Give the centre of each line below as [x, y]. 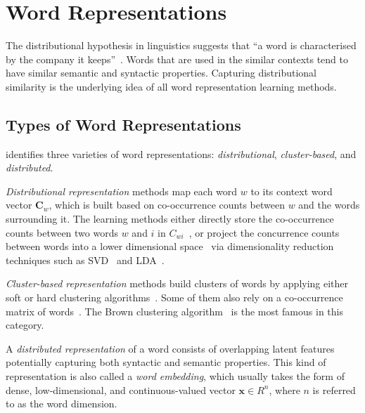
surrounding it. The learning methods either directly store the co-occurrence [170, 219]
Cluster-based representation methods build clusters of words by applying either [177, 283]
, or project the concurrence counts [264, 232]
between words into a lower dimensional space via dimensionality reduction [170, 246]
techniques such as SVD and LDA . [85, 260]
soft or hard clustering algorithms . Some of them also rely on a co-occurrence [174, 297]
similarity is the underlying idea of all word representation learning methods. [171, 86]
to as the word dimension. [62, 404]
